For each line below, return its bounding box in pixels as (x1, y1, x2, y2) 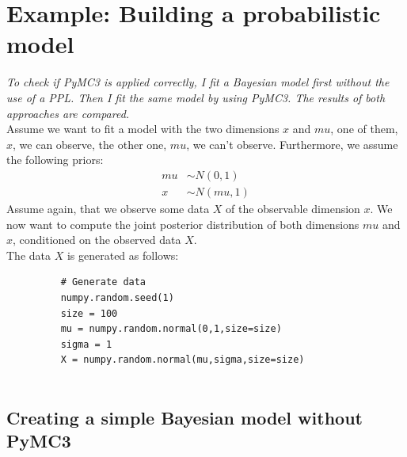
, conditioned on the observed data (13, 231, 181, 248)
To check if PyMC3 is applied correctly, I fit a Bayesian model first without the (6, 74, 390, 90)
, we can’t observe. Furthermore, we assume (186, 135, 398, 152)
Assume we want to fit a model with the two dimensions (6, 120, 280, 137)
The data (6, 246, 51, 263)
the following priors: (6, 151, 104, 168)
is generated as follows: (67, 246, 179, 263)
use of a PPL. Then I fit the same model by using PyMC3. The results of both (6, 89, 386, 105)
